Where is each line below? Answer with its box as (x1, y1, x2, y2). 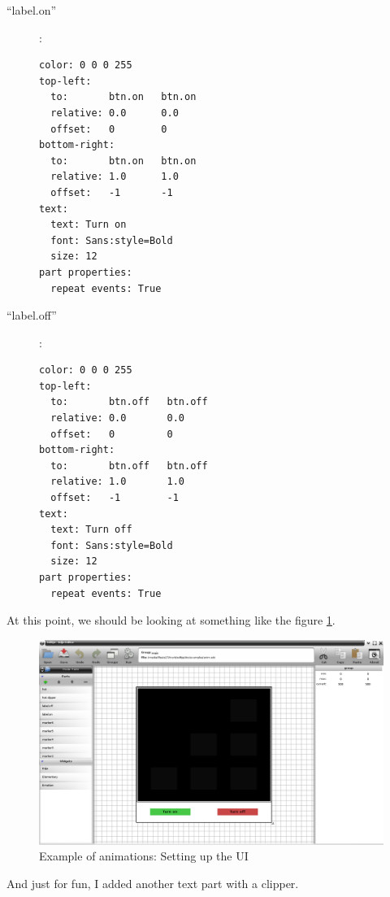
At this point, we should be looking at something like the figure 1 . (6, 612, 336, 629)
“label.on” (6, 2, 57, 18)
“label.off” (6, 307, 57, 324)
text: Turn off (50, 524, 132, 536)
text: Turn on (50, 219, 127, 231)
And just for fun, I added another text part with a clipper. (6, 874, 299, 891)
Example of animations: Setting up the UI (39, 847, 249, 864)
